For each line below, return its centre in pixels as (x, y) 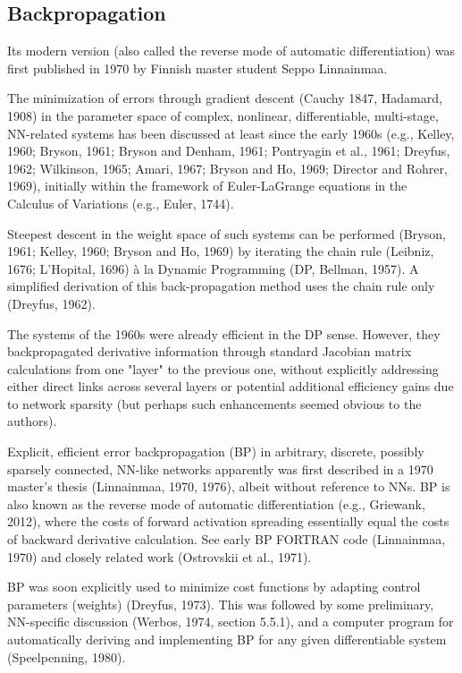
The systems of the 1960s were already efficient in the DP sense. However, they (224, 333)
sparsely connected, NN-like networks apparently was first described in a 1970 (220, 469)
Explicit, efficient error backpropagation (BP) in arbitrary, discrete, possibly (216, 452)
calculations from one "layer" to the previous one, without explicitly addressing (223, 368)
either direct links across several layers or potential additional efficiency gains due (231, 386)
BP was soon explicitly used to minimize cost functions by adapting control (214, 587)
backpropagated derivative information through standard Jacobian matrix (210, 351)
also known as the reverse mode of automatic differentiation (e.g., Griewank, (216, 503)
